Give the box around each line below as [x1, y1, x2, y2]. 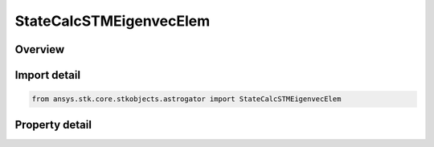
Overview [14, 43, 65, 56]
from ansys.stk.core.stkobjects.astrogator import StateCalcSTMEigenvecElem [31, 95, 342, 104]
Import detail [14, 68, 80, 82]
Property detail [14, 117, 92, 132]
